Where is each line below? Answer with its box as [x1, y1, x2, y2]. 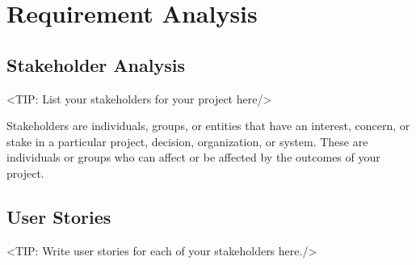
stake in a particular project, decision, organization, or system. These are [6, 132, 368, 149]
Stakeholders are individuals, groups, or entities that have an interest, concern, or [6, 117, 410, 134]
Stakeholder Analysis [6, 52, 185, 77]
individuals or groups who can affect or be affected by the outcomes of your [6, 149, 380, 166]
